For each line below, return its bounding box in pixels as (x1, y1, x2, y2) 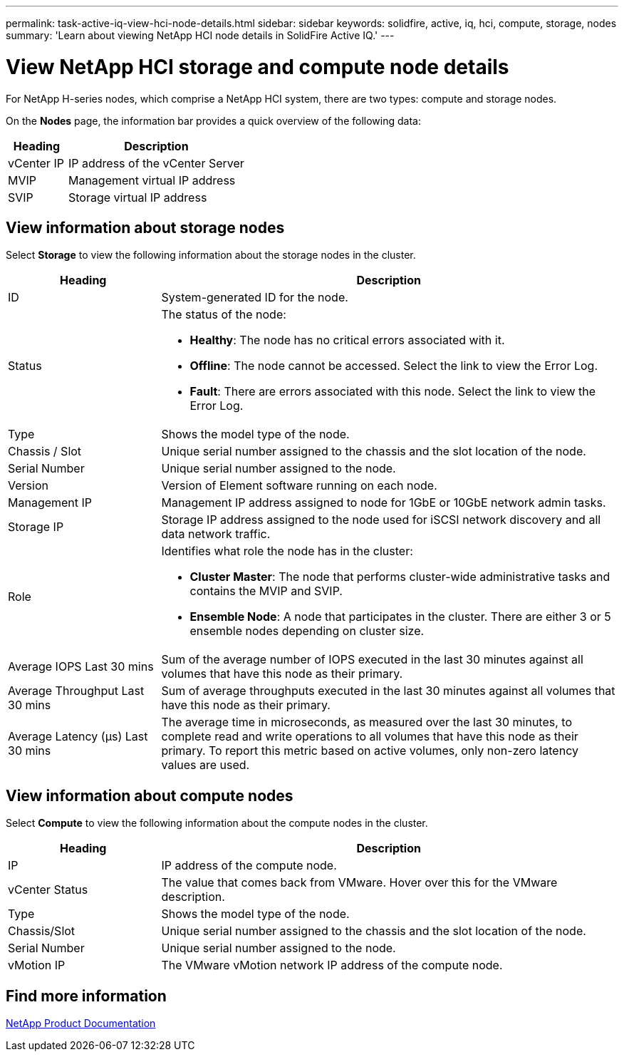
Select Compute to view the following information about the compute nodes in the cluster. (6, 817, 428, 830)
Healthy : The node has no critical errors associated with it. (189, 333, 505, 348)
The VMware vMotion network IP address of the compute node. (161, 958, 503, 973)
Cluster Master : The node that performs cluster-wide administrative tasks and (189, 569, 610, 584)
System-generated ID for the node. (161, 290, 348, 305)
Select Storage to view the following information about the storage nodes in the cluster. (6, 249, 416, 262)
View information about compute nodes (6, 786, 293, 805)
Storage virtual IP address (68, 190, 207, 205)
